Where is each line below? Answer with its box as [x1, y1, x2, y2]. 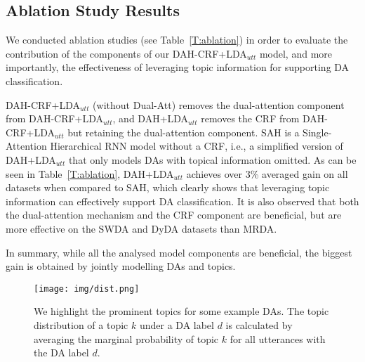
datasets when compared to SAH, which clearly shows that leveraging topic [6, 180, 330, 195]
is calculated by [225, 317, 293, 332]
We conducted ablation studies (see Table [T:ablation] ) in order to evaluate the [6, 32, 348, 47]
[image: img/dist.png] [34, 283, 140, 294]
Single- [303, 124, 332, 139]
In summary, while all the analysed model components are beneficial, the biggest [6, 245, 352, 259]
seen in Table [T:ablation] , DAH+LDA [6, 166, 174, 181]
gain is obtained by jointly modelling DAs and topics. [6, 259, 236, 273]
